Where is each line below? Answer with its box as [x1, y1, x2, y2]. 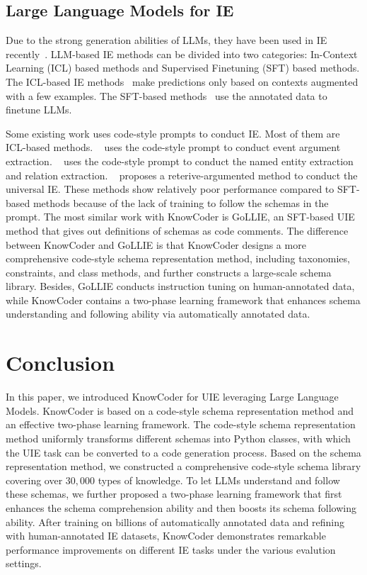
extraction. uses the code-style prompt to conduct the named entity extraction [6, 153, 354, 168]
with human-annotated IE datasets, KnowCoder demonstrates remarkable [6, 528, 326, 543]
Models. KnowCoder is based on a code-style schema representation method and [6, 403, 354, 418]
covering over [6, 472, 63, 487]
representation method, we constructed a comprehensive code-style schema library [6, 459, 361, 474]
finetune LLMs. [6, 102, 72, 117]
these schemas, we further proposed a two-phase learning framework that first [6, 486, 342, 501]
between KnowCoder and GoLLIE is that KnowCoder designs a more [6, 237, 306, 252]
